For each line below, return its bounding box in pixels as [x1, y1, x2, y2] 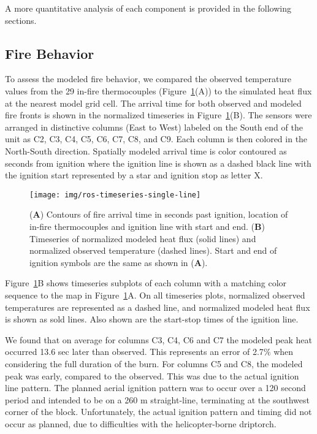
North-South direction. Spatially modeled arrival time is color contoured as [5, 144, 287, 157]
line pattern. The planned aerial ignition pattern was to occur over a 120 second [5, 381, 306, 394]
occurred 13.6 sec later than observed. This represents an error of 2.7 [5, 345, 264, 358]
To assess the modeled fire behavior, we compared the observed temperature [5, 72, 291, 85]
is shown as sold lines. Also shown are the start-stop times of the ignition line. [5, 313, 299, 325]
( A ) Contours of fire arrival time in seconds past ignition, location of [29, 208, 288, 221]
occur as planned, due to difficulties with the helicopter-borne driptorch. [5, 417, 277, 430]
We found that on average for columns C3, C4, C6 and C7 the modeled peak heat [5, 333, 313, 346]
